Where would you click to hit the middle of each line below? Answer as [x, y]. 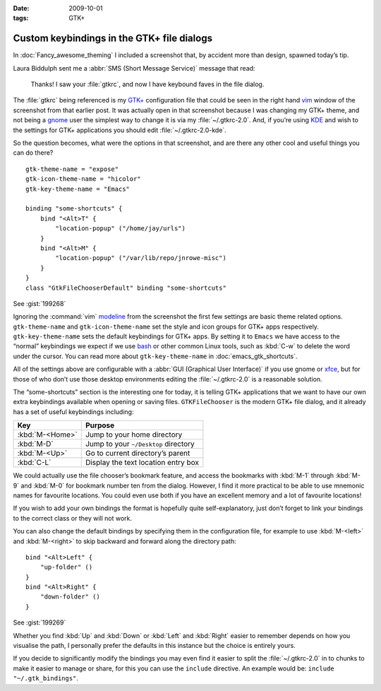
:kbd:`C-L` [34, 463]
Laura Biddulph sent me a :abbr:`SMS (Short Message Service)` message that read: [134, 68]
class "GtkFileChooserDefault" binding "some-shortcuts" [126, 288]
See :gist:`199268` [40, 303]
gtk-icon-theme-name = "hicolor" [83, 179]
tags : [21, 18]
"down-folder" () [70, 597]
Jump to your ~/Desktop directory [140, 444]
